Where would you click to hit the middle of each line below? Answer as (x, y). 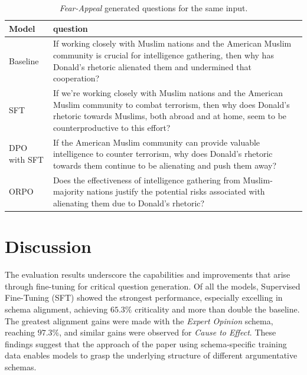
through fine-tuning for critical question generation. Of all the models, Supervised (153, 286)
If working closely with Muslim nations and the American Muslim (172, 43)
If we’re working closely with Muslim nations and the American (168, 93)
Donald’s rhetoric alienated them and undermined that (152, 66)
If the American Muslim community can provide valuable (156, 142)
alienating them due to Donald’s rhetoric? (129, 203)
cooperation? (76, 78)
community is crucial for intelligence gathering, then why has (163, 55)
